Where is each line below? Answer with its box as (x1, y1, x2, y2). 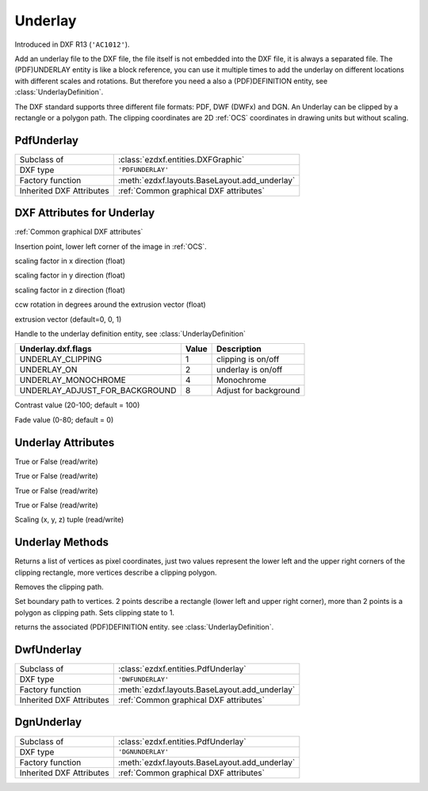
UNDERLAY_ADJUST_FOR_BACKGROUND (19, 385, 177, 396)
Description (216, 343, 262, 354)
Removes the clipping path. (14, 582, 104, 591)
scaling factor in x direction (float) (14, 256, 126, 266)
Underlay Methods (14, 536, 109, 549)
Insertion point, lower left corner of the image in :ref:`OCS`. (14, 242, 207, 251)
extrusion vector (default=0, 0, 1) (14, 314, 122, 324)
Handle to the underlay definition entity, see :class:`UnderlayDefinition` (14, 329, 246, 338)
